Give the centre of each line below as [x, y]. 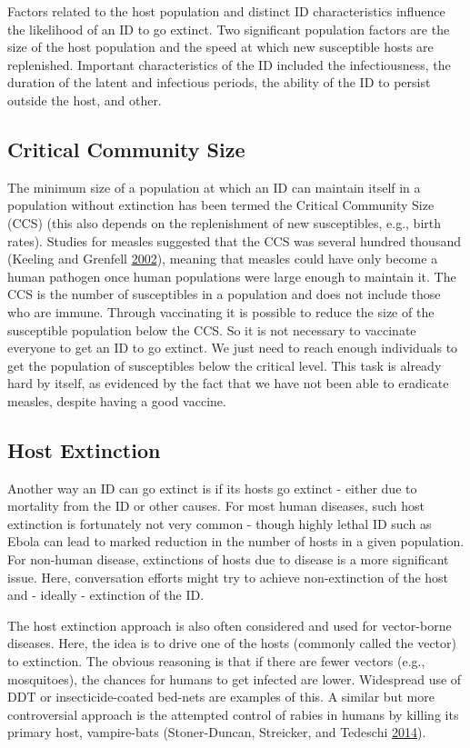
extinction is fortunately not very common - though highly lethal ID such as [220, 523]
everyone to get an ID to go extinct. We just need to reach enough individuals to [233, 348]
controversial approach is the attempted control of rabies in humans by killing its [233, 714]
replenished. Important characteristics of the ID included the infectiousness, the [229, 64]
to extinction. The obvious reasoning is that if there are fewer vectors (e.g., [216, 661]
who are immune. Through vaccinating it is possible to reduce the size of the [221, 311]
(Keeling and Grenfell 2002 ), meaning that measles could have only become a [223, 259]
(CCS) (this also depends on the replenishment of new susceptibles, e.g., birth [225, 222]
